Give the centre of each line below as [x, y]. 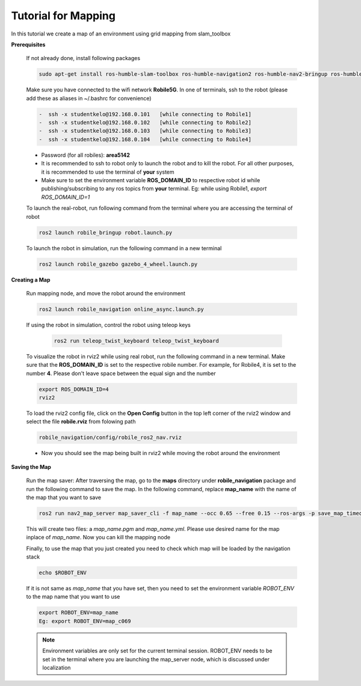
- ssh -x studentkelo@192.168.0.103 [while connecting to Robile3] [145, 131]
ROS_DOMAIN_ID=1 [66, 197]
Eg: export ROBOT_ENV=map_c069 [85, 621]
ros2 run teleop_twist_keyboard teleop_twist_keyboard [136, 341]
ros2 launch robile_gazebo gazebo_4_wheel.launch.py [118, 264]
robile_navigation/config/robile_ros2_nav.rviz [110, 438]
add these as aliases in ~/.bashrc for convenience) [89, 98]
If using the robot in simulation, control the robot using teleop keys [108, 325]
